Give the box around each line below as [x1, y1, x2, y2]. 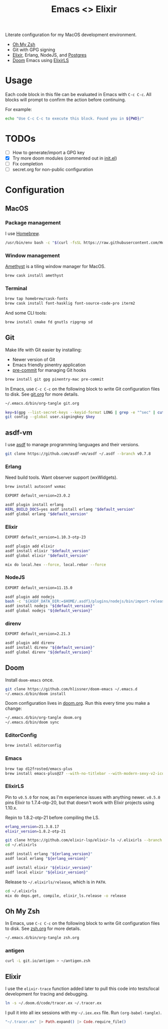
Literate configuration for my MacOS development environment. [5, 32, 137, 38]
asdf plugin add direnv [5, 640, 55, 646]
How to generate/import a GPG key [12, 149, 85, 156]
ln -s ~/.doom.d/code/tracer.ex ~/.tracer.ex [5, 1000, 101, 1006]
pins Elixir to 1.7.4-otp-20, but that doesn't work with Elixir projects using [5, 799, 154, 805]
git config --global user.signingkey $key [5, 414, 95, 420]
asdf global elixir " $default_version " [5, 553, 88, 558]
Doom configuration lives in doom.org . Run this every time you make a [5, 700, 150, 706]
